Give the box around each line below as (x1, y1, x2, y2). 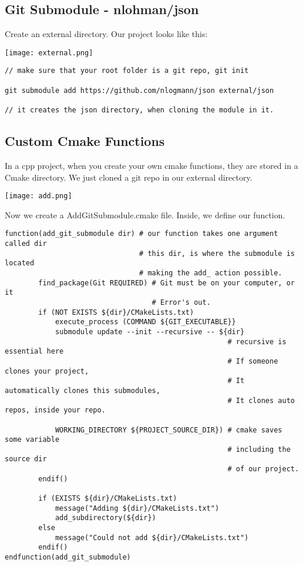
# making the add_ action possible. (139, 269, 282, 277)
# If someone (227, 357, 278, 365)
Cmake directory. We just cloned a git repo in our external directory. (5, 171, 253, 183)
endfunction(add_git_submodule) (5, 553, 131, 562)
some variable (5, 435, 60, 444)
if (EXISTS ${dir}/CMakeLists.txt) (38, 494, 177, 503)
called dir (5, 239, 47, 248)
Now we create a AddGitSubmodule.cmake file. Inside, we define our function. (5, 208, 285, 221)
